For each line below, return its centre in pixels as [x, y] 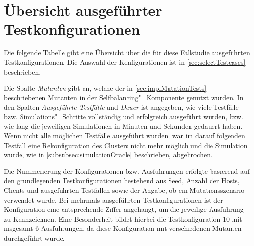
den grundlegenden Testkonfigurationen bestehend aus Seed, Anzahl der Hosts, [122, 180]
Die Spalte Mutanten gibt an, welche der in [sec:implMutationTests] [105, 88]
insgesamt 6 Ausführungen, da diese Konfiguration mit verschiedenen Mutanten [123, 228]
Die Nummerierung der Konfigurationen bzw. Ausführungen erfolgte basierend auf [127, 171]
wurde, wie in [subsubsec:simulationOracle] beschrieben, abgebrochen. [108, 155]
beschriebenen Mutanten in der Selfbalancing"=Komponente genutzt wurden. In [124, 97]
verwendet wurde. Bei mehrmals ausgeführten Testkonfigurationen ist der [114, 199]
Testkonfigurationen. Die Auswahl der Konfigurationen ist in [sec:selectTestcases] [125, 62]
